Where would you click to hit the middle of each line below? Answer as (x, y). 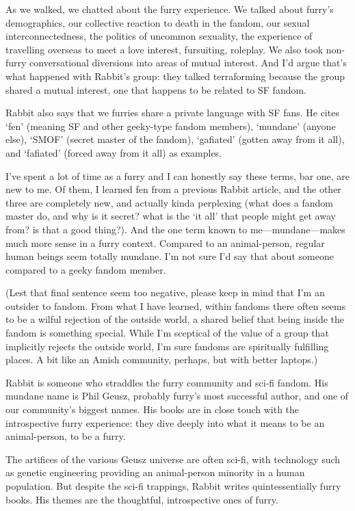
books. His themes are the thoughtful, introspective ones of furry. (142, 499)
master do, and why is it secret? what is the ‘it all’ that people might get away (171, 216)
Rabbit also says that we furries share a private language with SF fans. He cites (172, 113)
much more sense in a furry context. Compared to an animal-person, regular (165, 243)
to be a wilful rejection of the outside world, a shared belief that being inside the (175, 319)
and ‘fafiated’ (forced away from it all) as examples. (114, 152)
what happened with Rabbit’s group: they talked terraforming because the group (175, 76)
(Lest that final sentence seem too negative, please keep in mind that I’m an (165, 292)
